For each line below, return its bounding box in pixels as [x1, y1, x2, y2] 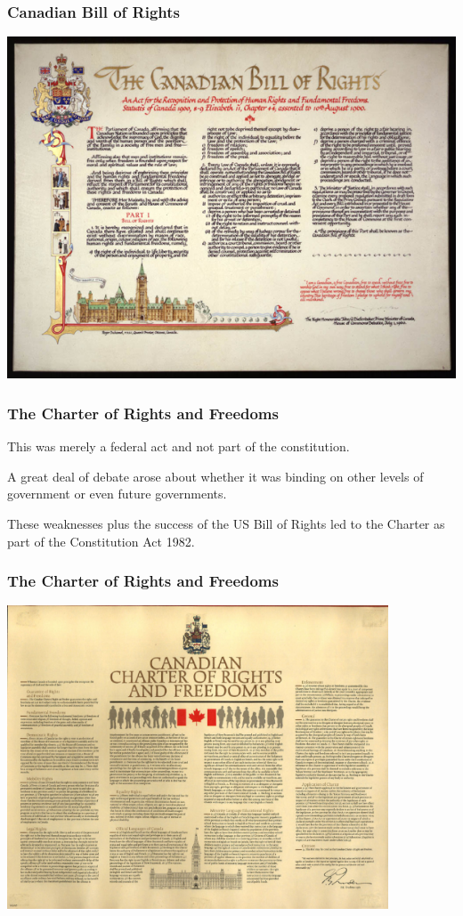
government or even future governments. [7, 484, 227, 503]
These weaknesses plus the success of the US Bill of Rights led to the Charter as [7, 515, 445, 532]
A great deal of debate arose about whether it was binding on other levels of [7, 466, 424, 485]
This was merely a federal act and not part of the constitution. [7, 437, 350, 456]
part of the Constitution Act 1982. [7, 531, 195, 550]
